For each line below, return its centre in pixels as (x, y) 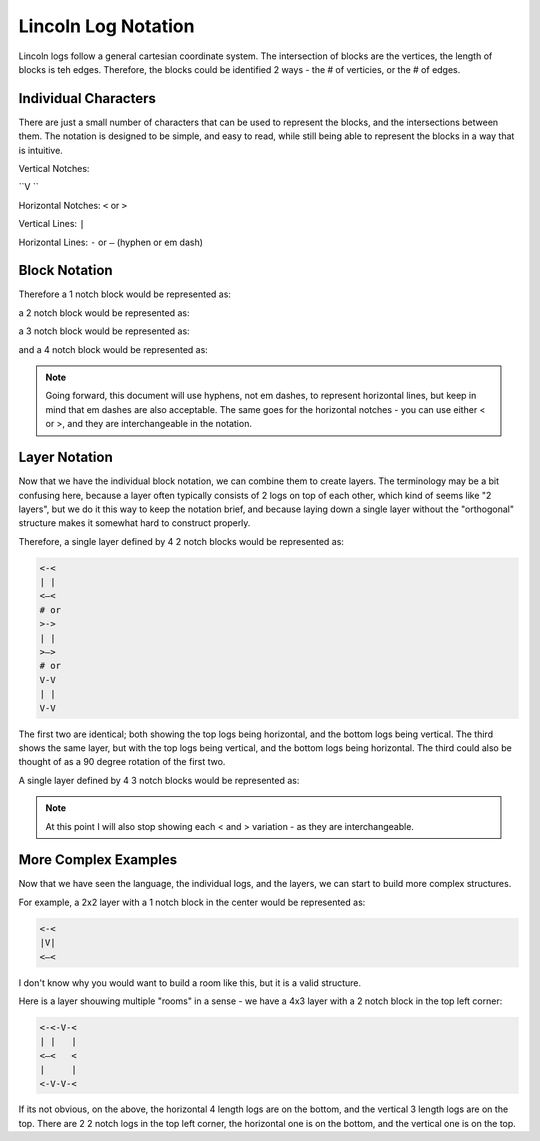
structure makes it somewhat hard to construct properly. (134, 523)
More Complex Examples (98, 860)
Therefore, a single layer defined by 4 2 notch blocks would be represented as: (181, 541)
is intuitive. (41, 150)
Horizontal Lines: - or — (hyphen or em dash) (111, 242)
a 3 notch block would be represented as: (104, 331)
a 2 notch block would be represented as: (104, 312)
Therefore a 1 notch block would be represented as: (125, 294)
